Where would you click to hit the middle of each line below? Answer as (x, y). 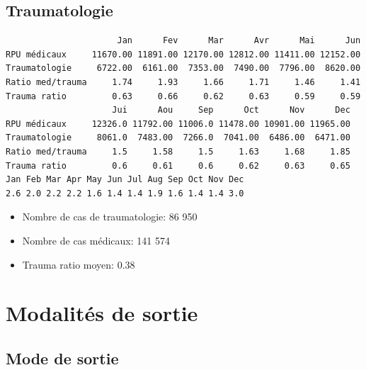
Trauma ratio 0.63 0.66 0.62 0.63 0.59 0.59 (183, 96)
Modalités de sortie (102, 313)
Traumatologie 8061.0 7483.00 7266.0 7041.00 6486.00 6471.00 (178, 138)
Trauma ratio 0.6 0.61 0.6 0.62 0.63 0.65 (178, 166)
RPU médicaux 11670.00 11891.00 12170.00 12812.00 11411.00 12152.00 (183, 54)
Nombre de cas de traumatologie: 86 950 (110, 217)
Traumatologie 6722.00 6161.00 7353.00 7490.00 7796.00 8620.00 (183, 68)
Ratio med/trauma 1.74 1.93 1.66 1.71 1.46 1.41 (183, 82)
